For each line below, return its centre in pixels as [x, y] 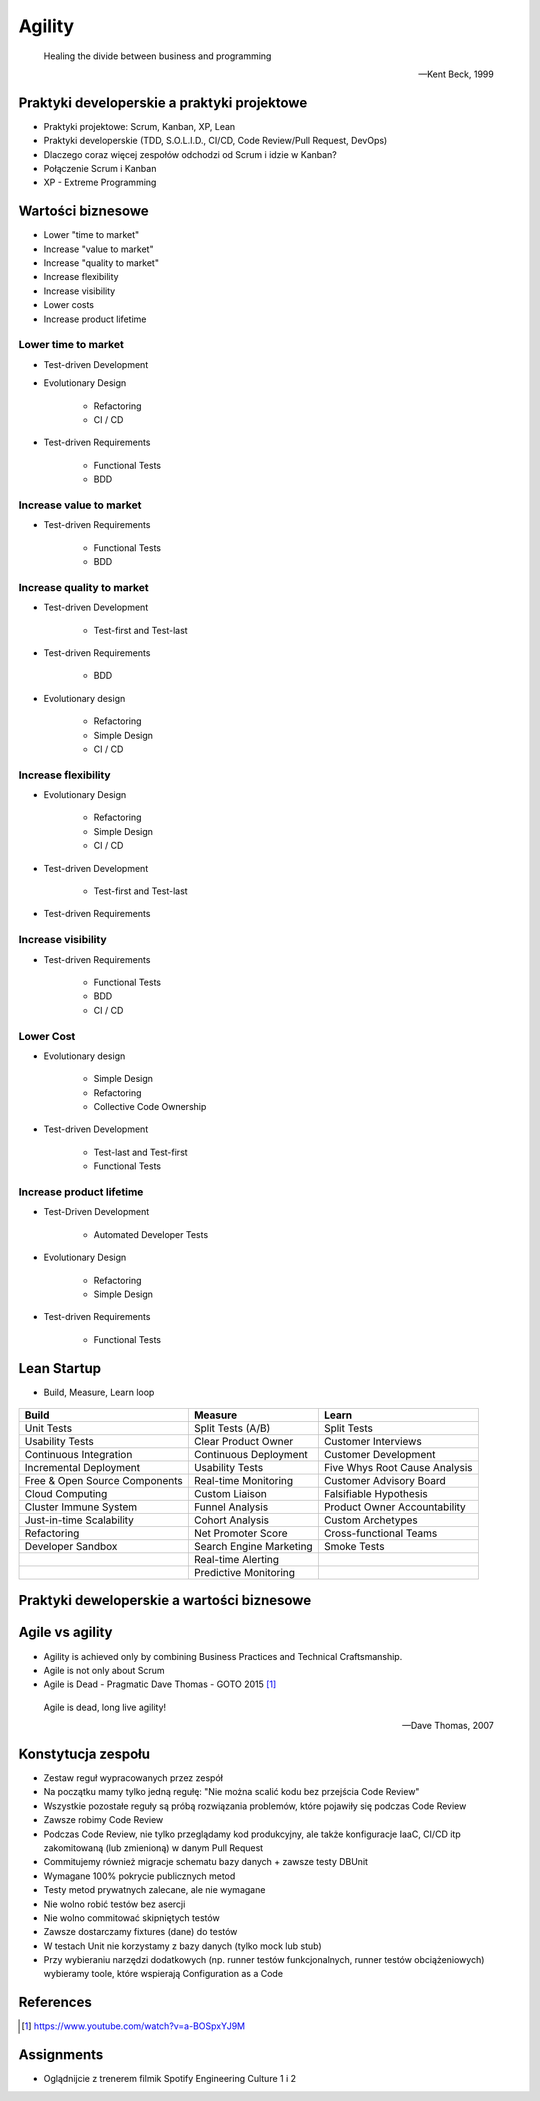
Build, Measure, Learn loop [99, 1392]
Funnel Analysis [231, 1507]
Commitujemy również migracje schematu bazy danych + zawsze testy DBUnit [206, 1862]
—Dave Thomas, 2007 [447, 1726]
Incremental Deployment [82, 1467]
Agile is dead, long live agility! [105, 1707]
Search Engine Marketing [253, 1546]
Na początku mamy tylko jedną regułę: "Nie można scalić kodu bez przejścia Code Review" [231, 1792]
